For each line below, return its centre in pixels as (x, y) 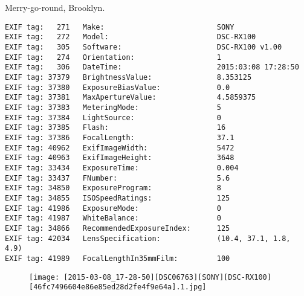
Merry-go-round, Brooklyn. (55, 8)
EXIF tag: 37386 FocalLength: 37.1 (120, 138)
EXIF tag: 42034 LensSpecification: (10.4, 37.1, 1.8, (148, 238)
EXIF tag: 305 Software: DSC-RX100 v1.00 (144, 47)
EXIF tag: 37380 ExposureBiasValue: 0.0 (118, 87)
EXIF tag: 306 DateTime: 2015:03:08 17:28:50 (152, 67)
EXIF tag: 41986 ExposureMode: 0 (113, 208)
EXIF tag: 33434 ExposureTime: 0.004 (122, 168)
